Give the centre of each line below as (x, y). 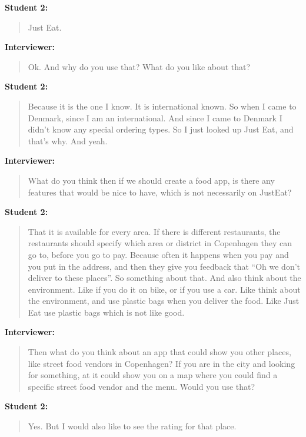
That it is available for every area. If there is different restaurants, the (154, 231)
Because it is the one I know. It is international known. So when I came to (162, 106)
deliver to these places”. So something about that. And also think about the (164, 278)
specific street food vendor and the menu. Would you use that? (142, 386)
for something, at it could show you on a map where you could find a (153, 375)
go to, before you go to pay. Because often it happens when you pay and (158, 254)
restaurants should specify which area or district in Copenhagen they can (160, 243)
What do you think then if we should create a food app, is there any (151, 180)
